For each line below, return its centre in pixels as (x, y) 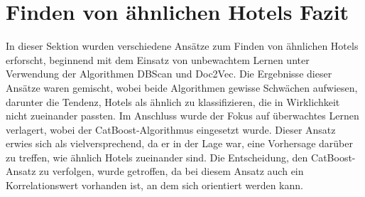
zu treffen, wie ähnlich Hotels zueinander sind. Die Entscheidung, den (157, 157)
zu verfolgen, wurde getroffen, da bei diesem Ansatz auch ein (171, 171)
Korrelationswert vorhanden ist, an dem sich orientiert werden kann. (154, 185)
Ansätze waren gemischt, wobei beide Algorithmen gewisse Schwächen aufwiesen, (182, 87)
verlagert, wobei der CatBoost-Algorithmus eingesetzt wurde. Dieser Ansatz (171, 129)
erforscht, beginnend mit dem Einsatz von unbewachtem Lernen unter (158, 59)
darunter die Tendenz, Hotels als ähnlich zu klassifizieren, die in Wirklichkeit (173, 101)
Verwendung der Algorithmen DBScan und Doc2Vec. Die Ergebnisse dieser (169, 74)
